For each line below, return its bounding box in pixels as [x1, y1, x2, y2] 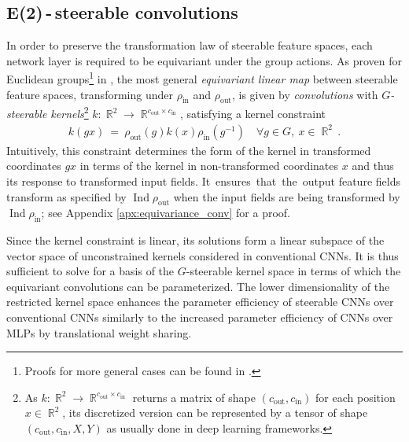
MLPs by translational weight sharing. [6, 324, 192, 341]
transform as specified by [6, 188, 127, 204]
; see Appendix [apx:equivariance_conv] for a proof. [41, 204, 290, 221]
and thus [352, 157, 394, 174]
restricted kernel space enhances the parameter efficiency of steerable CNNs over [6, 293, 394, 310]
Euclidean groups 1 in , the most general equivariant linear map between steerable [6, 68, 398, 87]
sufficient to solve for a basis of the [6, 263, 175, 279]
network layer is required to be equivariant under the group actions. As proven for [6, 52, 403, 68]
